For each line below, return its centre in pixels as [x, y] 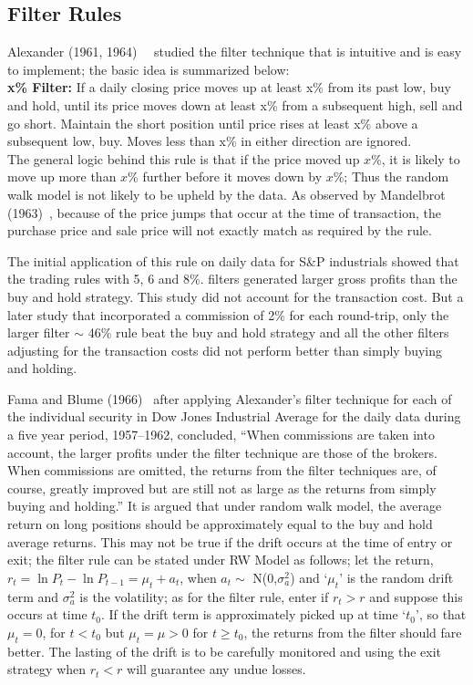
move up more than [62, 176]
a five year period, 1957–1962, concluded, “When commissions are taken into [221, 435]
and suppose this [416, 596]
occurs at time [47, 614]
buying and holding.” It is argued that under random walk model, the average [225, 506]
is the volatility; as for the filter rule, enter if [204, 596]
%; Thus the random [391, 176]
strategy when [47, 669]
